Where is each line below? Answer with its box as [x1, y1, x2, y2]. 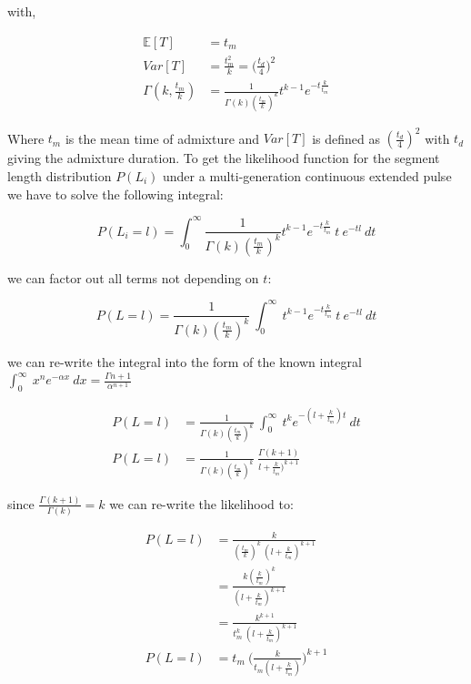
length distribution [7, 166, 112, 185]
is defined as [312, 128, 380, 148]
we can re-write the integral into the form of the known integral [7, 352, 362, 371]
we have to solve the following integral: [7, 184, 224, 203]
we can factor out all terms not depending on [7, 268, 259, 287]
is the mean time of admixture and [65, 128, 260, 148]
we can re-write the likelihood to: [109, 494, 294, 513]
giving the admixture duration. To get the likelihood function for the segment [7, 148, 440, 168]
